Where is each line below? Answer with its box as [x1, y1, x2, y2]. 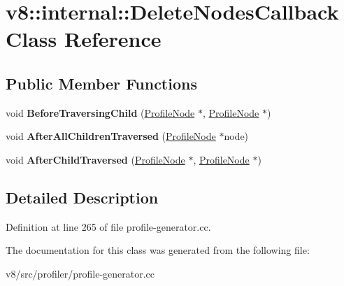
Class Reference [6, 24, 162, 53]
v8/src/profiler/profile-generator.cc [6, 266, 155, 280]
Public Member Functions [6, 72, 197, 94]
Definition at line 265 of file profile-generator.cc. [6, 219, 211, 234]
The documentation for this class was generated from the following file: [6, 243, 310, 257]
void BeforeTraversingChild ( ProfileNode [6, 105, 195, 120]
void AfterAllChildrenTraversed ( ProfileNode [6, 129, 216, 143]
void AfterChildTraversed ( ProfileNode [6, 152, 185, 166]
